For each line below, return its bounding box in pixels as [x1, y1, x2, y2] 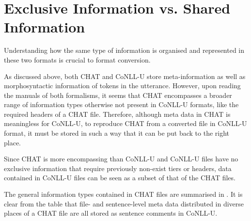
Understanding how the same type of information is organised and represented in [4, 45, 245, 55]
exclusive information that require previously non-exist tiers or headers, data [4, 163, 232, 173]
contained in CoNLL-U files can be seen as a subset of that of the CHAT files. [4, 173, 235, 183]
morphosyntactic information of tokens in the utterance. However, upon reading [4, 80, 241, 91]
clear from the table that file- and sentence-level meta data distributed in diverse [4, 198, 244, 208]
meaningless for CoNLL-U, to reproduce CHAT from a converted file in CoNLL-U [4, 118, 247, 128]
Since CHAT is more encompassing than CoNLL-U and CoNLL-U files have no [4, 154, 238, 164]
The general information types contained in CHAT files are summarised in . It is [4, 189, 243, 199]
